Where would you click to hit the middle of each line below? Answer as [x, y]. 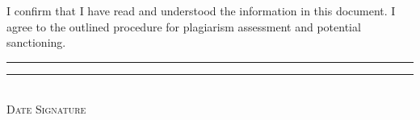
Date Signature [46, 109]
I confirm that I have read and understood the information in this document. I [201, 10]
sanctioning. [36, 42]
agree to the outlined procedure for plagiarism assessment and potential [184, 26]
